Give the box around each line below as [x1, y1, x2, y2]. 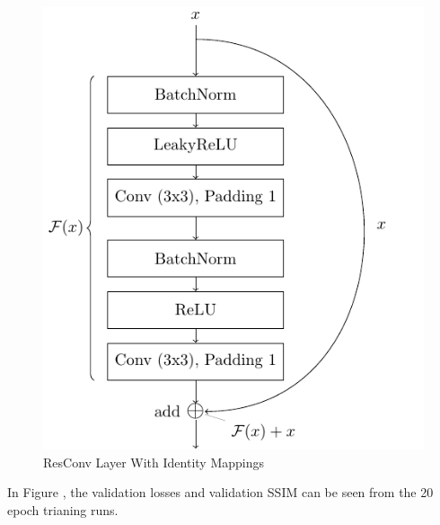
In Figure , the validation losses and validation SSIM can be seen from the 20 [7, 483, 434, 502]
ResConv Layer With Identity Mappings [43, 452, 264, 471]
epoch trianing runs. [7, 500, 119, 519]
